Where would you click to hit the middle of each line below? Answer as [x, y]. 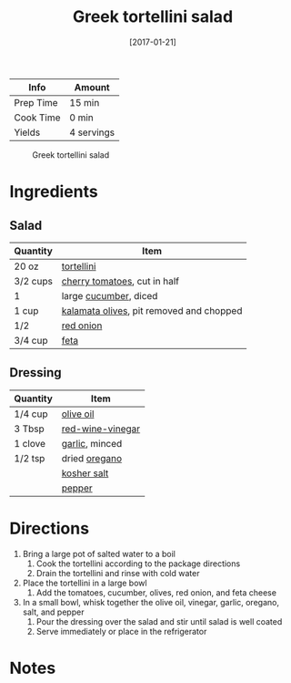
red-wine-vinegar [101, 429]
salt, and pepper [53, 612]
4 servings [92, 132]
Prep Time [36, 102]
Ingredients [54, 192]
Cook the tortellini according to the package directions [138, 564]
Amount [92, 87]
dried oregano [92, 458]
